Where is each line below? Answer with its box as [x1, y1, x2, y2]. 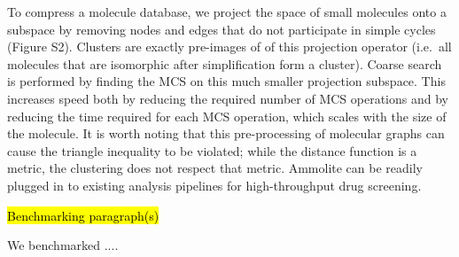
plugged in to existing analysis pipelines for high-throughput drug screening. [7, 175, 422, 194]
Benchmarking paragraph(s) [7, 206, 159, 224]
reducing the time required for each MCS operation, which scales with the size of [7, 106, 447, 125]
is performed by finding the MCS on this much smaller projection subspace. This [7, 72, 446, 90]
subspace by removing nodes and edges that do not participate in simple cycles [7, 19, 436, 38]
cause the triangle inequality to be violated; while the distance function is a [7, 141, 417, 160]
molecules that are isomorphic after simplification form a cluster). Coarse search [7, 54, 442, 73]
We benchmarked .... [7, 236, 119, 254]
